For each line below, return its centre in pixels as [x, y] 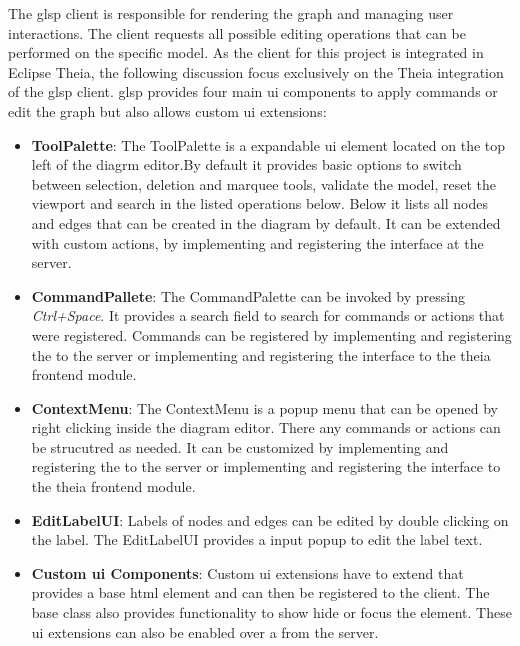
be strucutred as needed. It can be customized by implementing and [240, 446]
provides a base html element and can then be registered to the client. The [260, 592]
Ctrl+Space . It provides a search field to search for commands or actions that [268, 315]
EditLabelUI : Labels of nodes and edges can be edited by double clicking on [270, 519]
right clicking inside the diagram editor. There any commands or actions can [266, 427]
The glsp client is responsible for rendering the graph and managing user [231, 13]
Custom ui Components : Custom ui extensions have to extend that [247, 572]
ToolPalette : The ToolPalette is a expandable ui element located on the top [268, 144]
